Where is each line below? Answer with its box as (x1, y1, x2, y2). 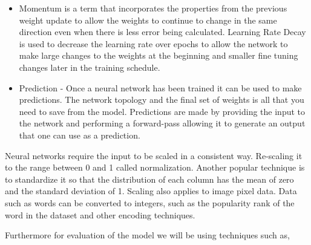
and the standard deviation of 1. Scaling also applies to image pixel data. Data (5, 185, 297, 197)
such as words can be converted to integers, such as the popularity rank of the (5, 196, 295, 209)
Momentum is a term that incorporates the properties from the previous (19, 2, 287, 14)
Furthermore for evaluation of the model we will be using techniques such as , (5, 229, 290, 241)
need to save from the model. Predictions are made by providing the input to (19, 105, 306, 117)
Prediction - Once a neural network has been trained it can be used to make (19, 81, 302, 94)
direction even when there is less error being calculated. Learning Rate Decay (19, 25, 306, 38)
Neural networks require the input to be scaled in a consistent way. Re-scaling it (5, 149, 303, 162)
